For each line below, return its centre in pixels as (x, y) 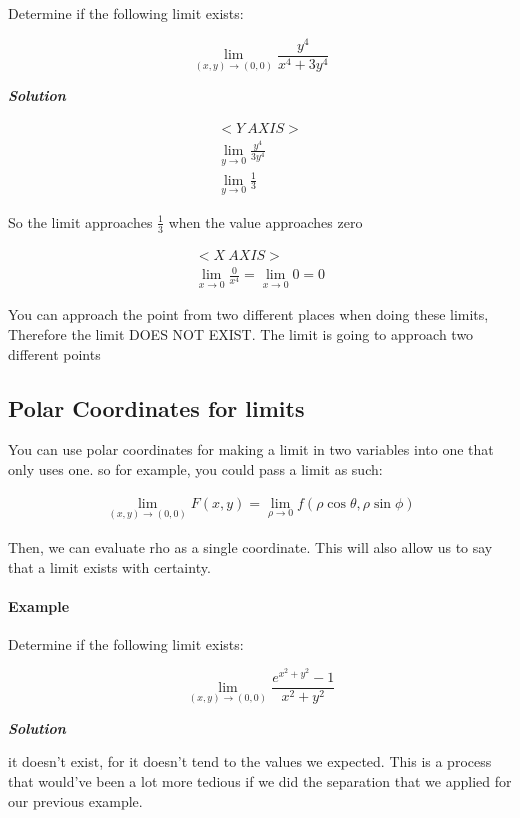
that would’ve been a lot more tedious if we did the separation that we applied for (260, 780)
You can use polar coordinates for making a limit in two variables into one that (251, 449)
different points (54, 353)
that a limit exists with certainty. (109, 566)
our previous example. (75, 800)
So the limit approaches (80, 221)
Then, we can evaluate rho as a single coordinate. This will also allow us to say (250, 546)
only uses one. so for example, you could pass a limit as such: (195, 469)
